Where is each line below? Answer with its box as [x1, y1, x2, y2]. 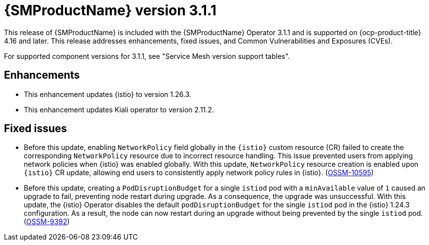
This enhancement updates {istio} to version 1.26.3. [24, 90, 192, 98]
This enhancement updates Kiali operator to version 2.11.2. [24, 105, 214, 114]
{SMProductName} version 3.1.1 [4, 2, 216, 19]
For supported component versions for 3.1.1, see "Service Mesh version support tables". [4, 51, 290, 60]
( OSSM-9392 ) [24, 217, 70, 226]
